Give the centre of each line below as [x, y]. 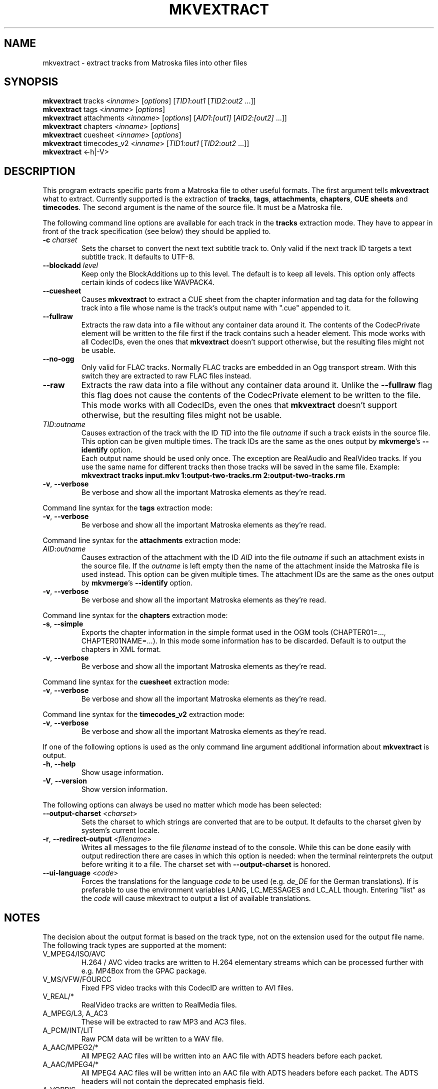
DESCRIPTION [40, 171]
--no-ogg [58, 359]
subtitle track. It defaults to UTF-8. [138, 257]
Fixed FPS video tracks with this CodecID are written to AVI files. [187, 988]
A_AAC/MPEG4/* [71, 1064]
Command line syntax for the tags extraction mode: [127, 508]
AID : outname [64, 549]
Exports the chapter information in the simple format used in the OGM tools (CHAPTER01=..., [233, 632]
